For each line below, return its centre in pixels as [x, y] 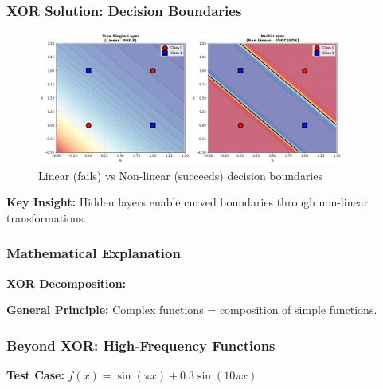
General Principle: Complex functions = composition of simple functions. [192, 310]
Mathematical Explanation [94, 253]
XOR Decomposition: [66, 283]
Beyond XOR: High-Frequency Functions [141, 345]
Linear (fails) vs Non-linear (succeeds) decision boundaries [180, 175]
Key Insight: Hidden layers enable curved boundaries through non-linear [188, 202]
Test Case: [35, 374]
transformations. [47, 217]
